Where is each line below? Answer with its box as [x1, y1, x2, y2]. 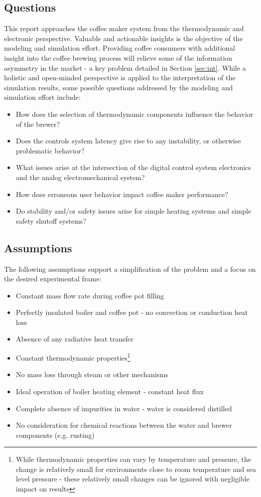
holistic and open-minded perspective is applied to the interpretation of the [4, 72, 236, 83]
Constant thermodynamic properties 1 [16, 351, 130, 363]
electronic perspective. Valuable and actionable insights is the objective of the [4, 33, 243, 43]
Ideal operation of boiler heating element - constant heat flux [16, 386, 204, 396]
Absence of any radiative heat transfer [16, 334, 134, 344]
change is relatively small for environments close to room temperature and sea [16, 463, 256, 474]
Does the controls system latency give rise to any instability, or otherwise [16, 135, 241, 146]
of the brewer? [16, 118, 60, 129]
